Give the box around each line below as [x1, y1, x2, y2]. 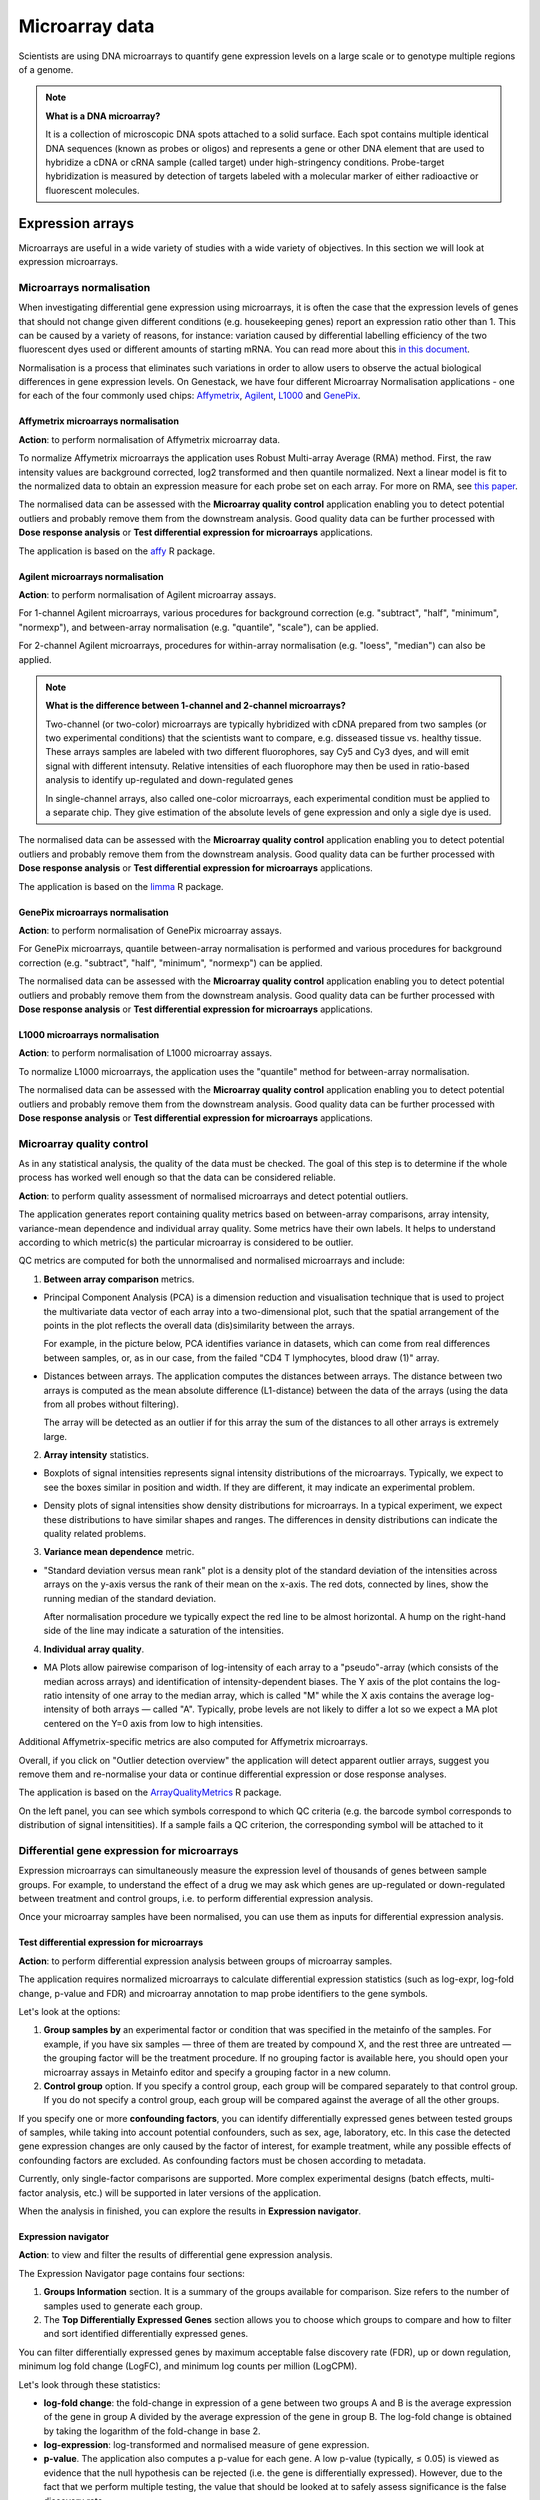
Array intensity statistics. [43, 1449, 150, 1461]
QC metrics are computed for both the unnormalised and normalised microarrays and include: [18, 1255, 405, 1267]
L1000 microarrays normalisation [18, 1028, 160, 1040]
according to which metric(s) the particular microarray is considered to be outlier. [18, 1236, 354, 1248]
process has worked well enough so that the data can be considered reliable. [18, 1171, 337, 1184]
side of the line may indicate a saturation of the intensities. [43, 1625, 284, 1637]
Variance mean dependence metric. [43, 1546, 195, 1558]
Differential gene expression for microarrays [18, 1843, 239, 1857]
